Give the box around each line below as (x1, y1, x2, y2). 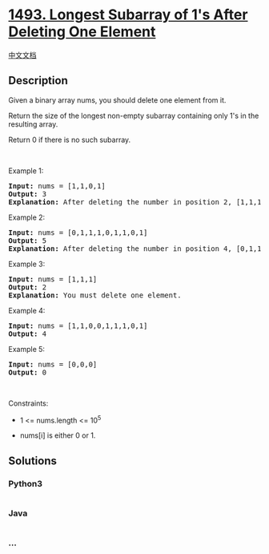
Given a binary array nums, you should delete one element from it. (8, 95, 227, 105)
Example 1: (8, 166, 44, 176)
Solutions (8, 454, 58, 467)
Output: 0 (8, 367, 46, 377)
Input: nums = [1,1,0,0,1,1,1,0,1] (8, 321, 148, 330)
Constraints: (8, 398, 49, 408)
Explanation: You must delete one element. (8, 290, 182, 300)
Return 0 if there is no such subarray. (8, 135, 131, 144)
